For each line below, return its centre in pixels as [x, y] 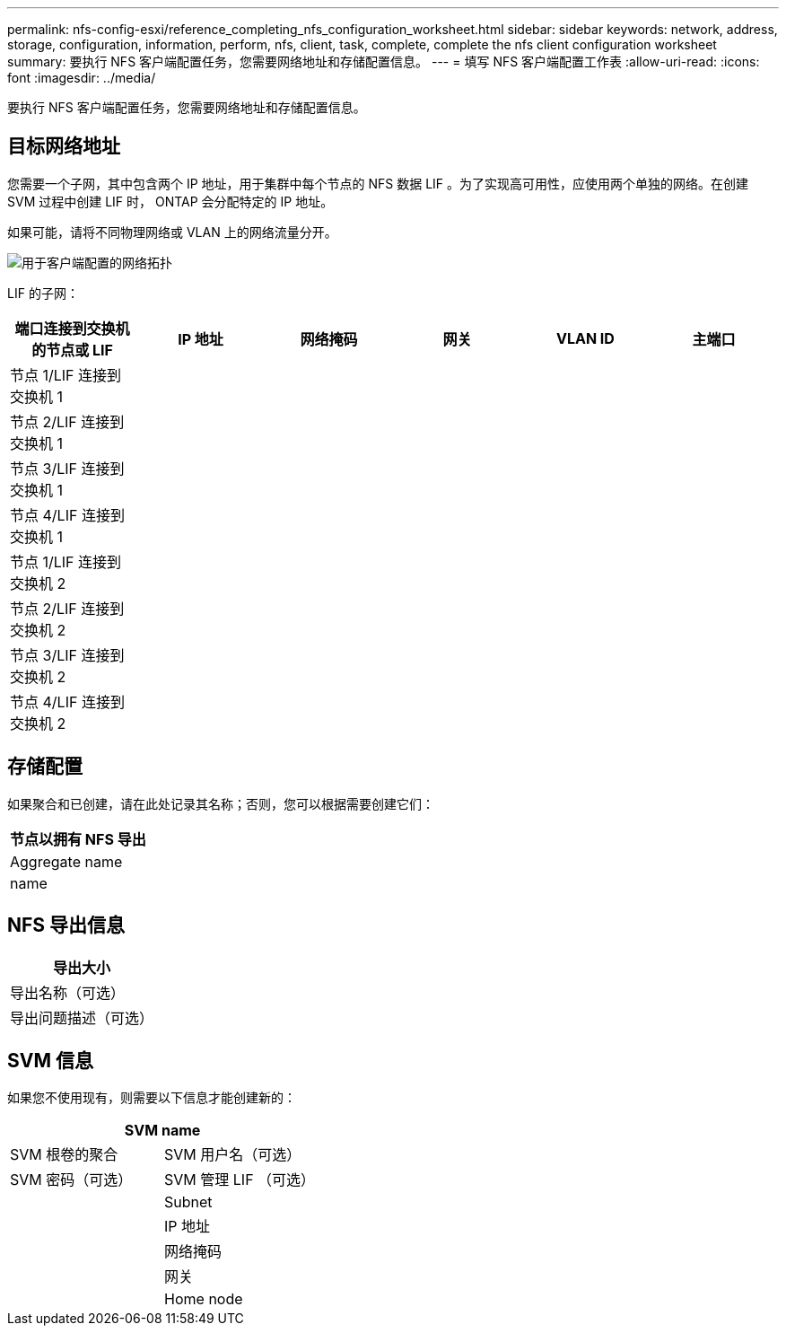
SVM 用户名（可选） [233, 1155]
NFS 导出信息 [66, 925]
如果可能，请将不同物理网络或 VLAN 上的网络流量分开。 [172, 232]
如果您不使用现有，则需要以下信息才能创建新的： [152, 1098]
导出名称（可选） [68, 992]
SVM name [162, 1131]
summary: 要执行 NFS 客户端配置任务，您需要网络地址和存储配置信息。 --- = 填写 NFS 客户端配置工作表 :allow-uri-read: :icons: [384, 61]
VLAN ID [585, 338]
